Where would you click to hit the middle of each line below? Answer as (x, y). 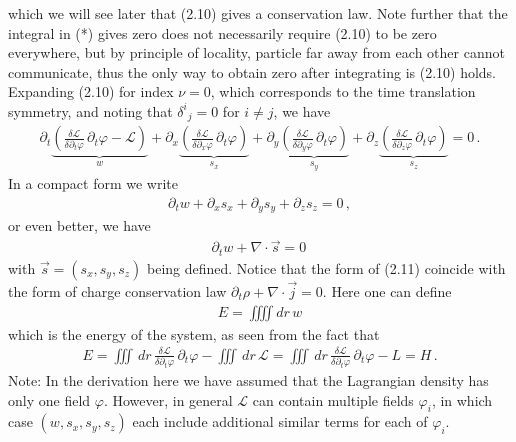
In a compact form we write (93, 183)
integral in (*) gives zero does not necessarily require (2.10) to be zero (222, 32)
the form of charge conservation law (117, 290)
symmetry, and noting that (90, 110)
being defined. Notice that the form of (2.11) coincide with (326, 267)
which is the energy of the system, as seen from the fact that (194, 333)
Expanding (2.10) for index (91, 91)
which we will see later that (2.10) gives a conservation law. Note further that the (258, 13)
